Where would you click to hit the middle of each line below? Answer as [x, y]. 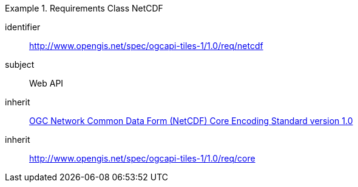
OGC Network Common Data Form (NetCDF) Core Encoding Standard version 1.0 [191, 121]
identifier [23, 27]
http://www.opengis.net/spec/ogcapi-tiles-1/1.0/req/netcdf [146, 46]
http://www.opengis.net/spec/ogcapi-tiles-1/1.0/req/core [142, 158]
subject [20, 64]
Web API [46, 83]
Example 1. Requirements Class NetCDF [84, 8]
